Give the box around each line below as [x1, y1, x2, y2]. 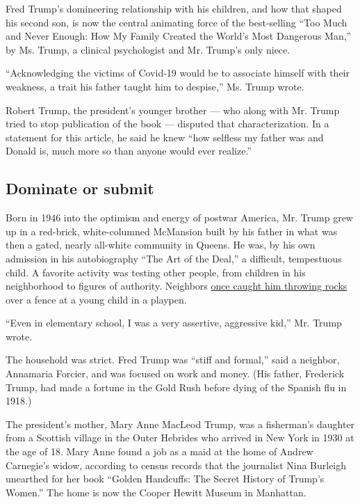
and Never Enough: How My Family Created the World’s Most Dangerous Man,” [6, 29, 352, 43]
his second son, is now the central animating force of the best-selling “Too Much [6, 15, 347, 29]
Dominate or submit [6, 178, 154, 199]
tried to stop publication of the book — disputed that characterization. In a [6, 116, 329, 131]
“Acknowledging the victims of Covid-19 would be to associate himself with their [6, 65, 350, 80]
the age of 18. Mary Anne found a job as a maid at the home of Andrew [6, 444, 313, 459]
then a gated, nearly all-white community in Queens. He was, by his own [6, 237, 316, 252]
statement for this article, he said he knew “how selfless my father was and [6, 129, 324, 144]
